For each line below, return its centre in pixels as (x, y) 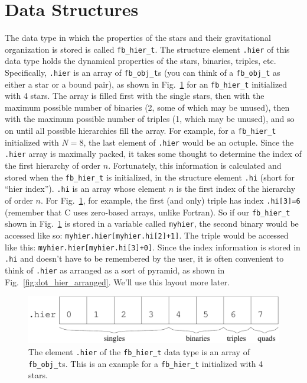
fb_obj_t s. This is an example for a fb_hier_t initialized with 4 (146, 363)
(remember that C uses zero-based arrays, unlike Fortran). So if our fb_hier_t (148, 212)
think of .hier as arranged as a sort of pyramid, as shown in (115, 270)
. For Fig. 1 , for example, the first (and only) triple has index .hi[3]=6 (171, 200)
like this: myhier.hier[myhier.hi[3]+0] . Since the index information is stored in (153, 247)
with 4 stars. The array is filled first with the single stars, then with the (135, 96)
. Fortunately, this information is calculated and (195, 165)
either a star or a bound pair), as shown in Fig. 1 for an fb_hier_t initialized (146, 84)
